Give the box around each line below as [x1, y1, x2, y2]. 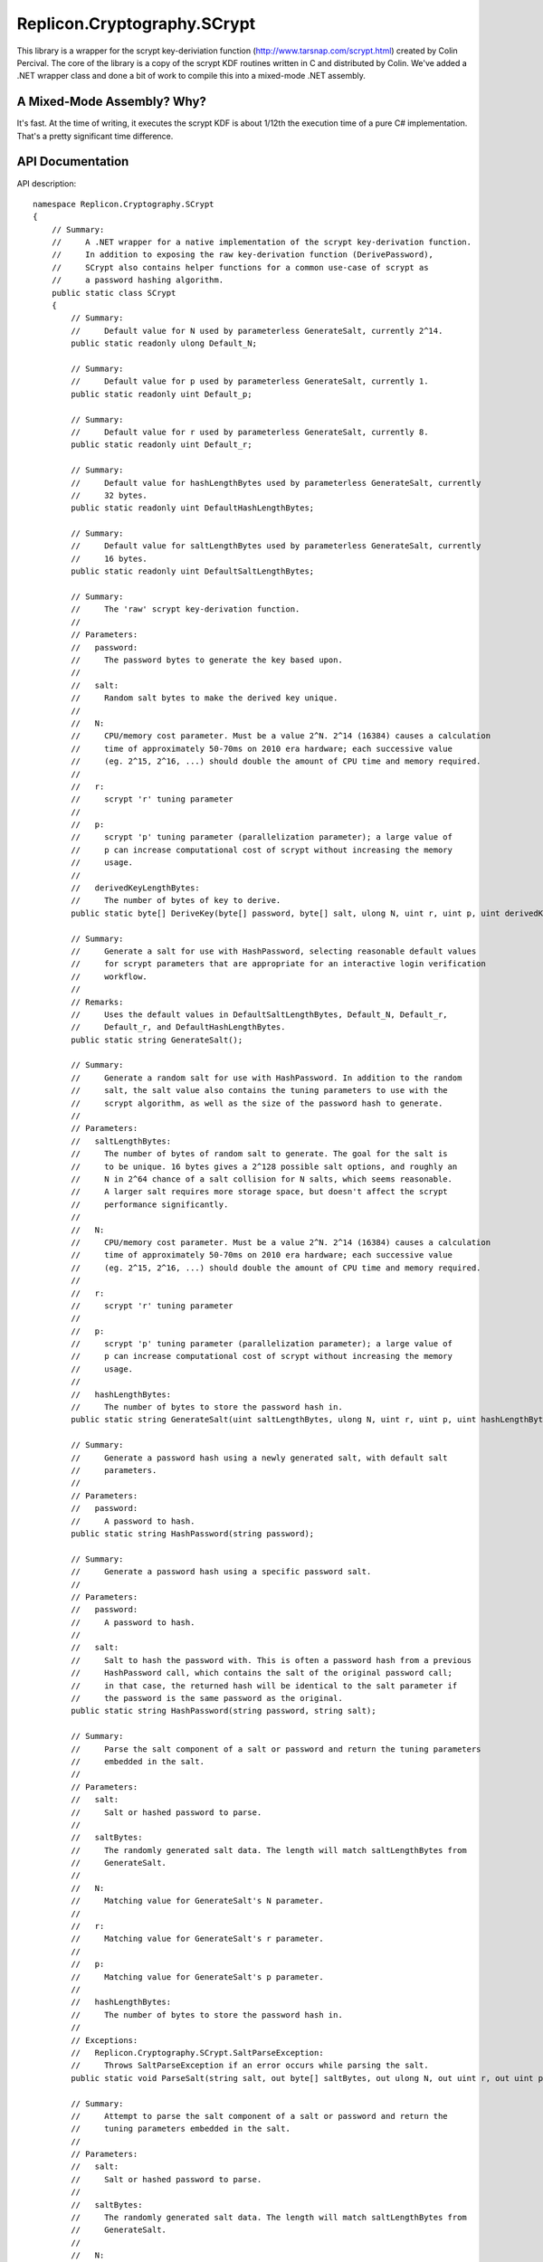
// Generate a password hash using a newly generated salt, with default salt [71, 1452, 448, 1463]
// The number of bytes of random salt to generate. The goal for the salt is [71, 1149, 448, 1159]
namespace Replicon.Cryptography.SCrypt [33, 199, 214, 209]
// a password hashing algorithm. [51, 275, 224, 285]
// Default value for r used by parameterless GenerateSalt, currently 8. [71, 426, 429, 437]
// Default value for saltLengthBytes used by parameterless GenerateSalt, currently [71, 541, 481, 551]
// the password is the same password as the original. [71, 1693, 343, 1704]
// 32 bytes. [71, 489, 148, 500]
